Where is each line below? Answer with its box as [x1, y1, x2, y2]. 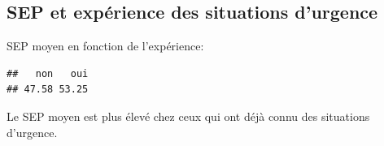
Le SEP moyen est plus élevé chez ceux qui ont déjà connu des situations [7, 107, 370, 124]
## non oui [7, 67, 89, 79]
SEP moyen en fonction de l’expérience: [7, 37, 204, 54]
